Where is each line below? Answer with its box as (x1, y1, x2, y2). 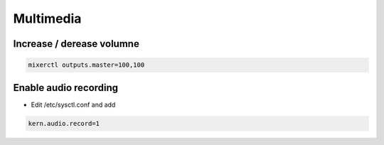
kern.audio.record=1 (28, 119, 100, 127)
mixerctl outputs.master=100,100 (28, 61, 145, 69)
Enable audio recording (13, 82, 119, 94)
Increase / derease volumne (13, 38, 140, 50)
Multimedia (13, 11, 82, 26)
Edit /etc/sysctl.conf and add (31, 100, 116, 109)
